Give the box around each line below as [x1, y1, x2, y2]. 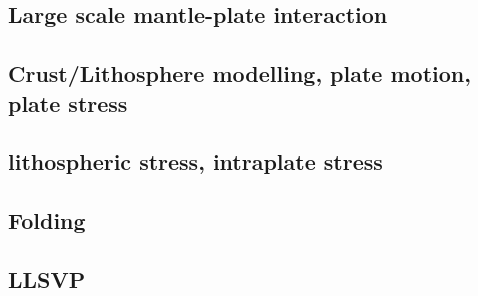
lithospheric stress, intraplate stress [8, 146, 383, 177]
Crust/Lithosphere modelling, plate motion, [8, 58, 471, 89]
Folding [8, 205, 86, 236]
